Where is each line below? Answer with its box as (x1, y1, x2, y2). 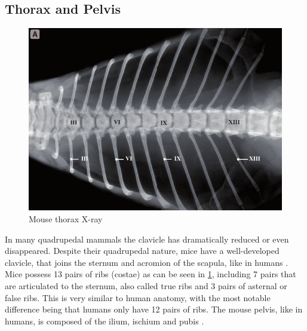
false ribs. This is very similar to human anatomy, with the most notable (5, 291, 271, 304)
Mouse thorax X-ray (29, 213, 103, 225)
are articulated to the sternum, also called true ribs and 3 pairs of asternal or (5, 279, 287, 292)
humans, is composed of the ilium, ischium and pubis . (5, 314, 204, 327)
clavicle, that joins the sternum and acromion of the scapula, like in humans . (5, 256, 288, 268)
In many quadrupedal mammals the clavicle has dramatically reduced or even (5, 232, 289, 245)
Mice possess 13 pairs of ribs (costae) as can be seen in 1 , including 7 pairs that (5, 268, 296, 280)
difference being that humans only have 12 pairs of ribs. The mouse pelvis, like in (5, 303, 303, 315)
